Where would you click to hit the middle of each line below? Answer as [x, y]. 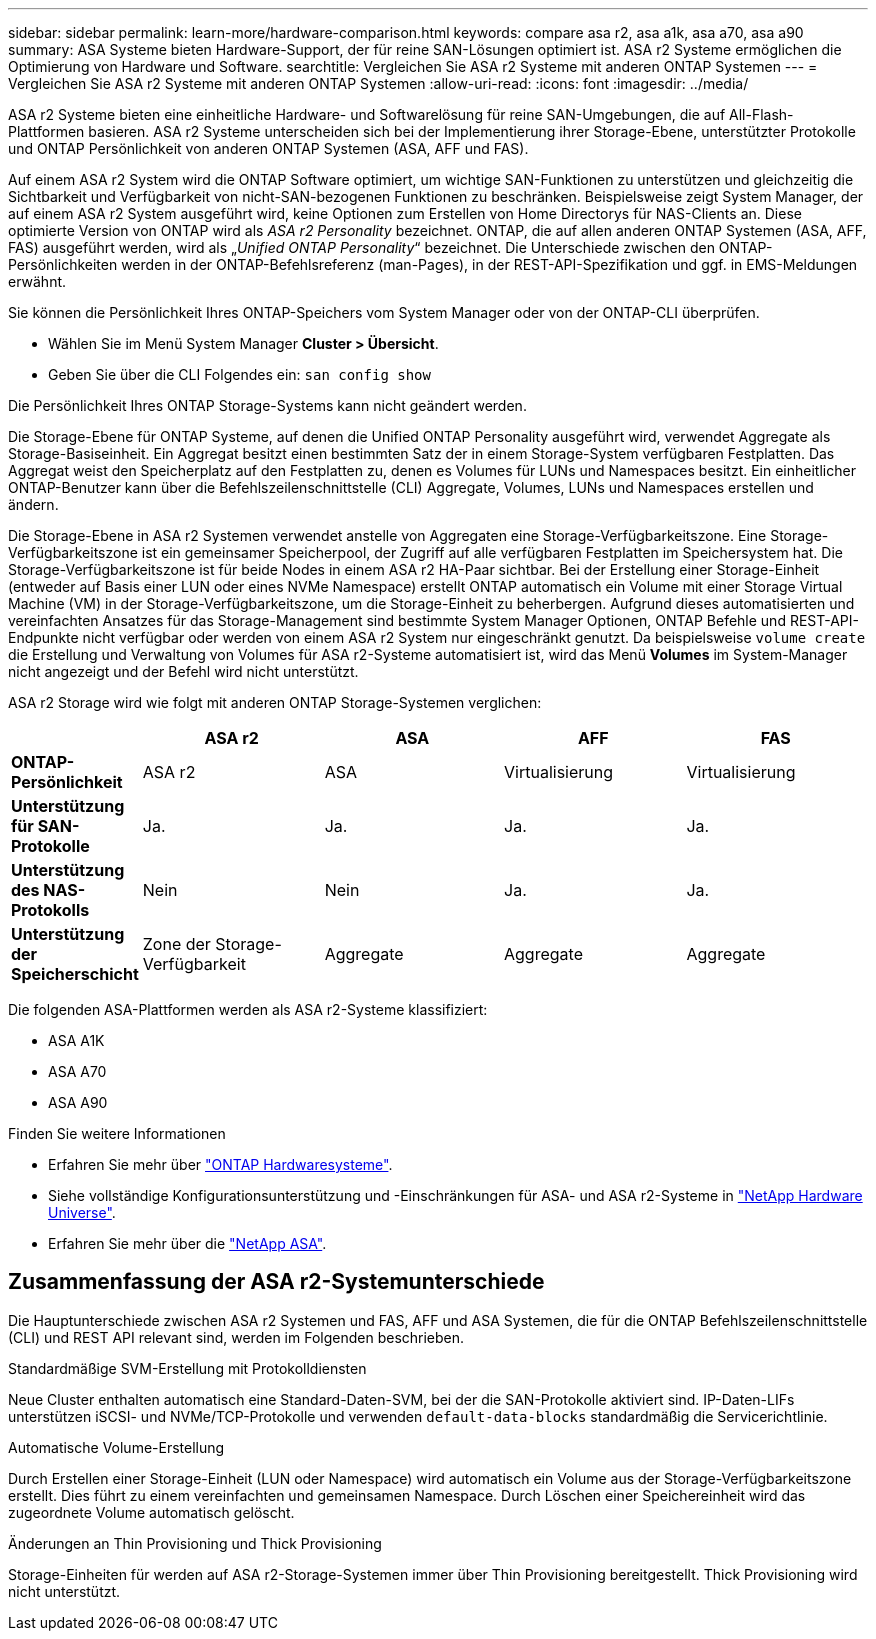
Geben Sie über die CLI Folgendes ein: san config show [239, 374]
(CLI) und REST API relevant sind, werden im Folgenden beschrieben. [236, 1337]
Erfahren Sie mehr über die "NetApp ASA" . [187, 1243]
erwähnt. [37, 281]
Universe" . [82, 1212]
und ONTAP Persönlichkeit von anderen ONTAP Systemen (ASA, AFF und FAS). [268, 148]
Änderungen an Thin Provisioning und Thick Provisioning [195, 1543]
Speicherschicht [75, 974]
